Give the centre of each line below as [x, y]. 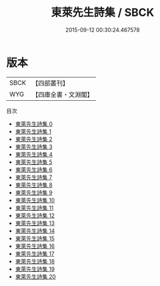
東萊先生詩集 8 [34, 185]
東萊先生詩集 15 [35, 238]
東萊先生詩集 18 [35, 261]
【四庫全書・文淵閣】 [63, 94]
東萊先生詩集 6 [34, 169]
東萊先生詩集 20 [35, 276]
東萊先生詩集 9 [34, 193]
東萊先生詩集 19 [35, 269]
